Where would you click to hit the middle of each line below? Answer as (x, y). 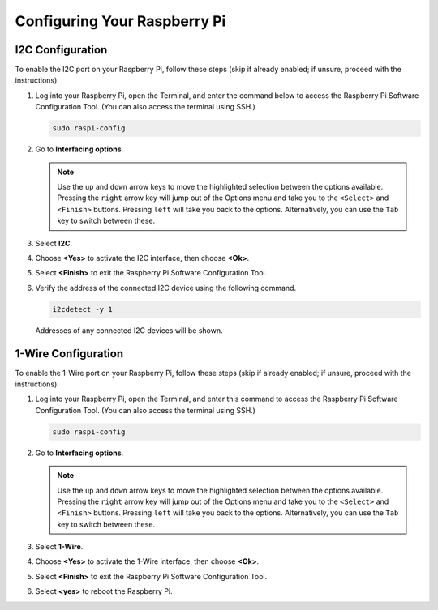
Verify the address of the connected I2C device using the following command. (165, 288)
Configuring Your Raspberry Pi (120, 21)
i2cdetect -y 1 (82, 309)
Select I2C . (54, 243)
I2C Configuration (61, 50)
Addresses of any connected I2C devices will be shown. (129, 330)
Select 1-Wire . (59, 547)
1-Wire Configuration (69, 354)
